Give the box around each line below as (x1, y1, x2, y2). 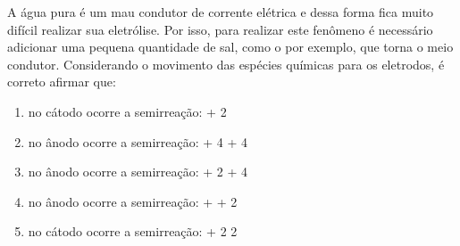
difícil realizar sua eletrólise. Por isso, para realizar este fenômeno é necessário (7, 20, 433, 38)
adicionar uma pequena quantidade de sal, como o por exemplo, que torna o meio (7, 37, 454, 56)
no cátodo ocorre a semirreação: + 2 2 (28, 222, 238, 241)
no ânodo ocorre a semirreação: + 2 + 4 (28, 162, 248, 181)
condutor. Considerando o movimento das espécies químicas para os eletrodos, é (7, 54, 445, 73)
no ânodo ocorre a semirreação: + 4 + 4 (28, 132, 248, 151)
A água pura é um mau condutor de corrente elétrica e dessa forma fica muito (7, 3, 434, 20)
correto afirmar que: (7, 72, 116, 91)
